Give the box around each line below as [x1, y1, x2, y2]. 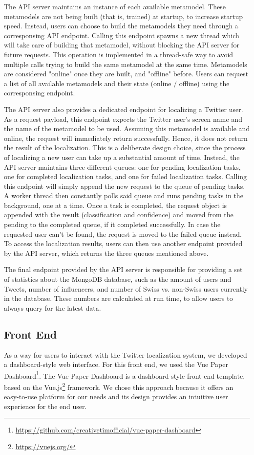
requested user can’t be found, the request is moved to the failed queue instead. [4, 228, 242, 239]
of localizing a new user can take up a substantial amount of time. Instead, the [4, 152, 240, 162]
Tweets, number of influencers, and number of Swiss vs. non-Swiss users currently [4, 283, 248, 294]
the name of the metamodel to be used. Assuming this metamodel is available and [4, 123, 250, 134]
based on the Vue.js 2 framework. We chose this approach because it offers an [4, 381, 233, 392]
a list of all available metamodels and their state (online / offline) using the [4, 78, 230, 88]
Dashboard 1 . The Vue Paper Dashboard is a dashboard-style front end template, [4, 369, 245, 381]
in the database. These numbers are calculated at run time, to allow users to [4, 293, 233, 303]
